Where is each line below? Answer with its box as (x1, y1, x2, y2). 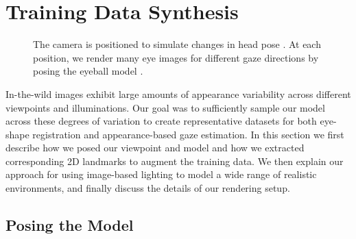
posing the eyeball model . (33, 64, 143, 78)
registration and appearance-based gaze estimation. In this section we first (32, 127, 344, 141)
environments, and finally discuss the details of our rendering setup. (5, 181, 290, 195)
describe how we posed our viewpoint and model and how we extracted (5, 140, 305, 155)
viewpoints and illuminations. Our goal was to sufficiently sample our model (5, 100, 325, 114)
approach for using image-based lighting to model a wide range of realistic (5, 167, 317, 181)
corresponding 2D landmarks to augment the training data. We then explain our (5, 153, 344, 168)
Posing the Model (5, 214, 134, 236)
